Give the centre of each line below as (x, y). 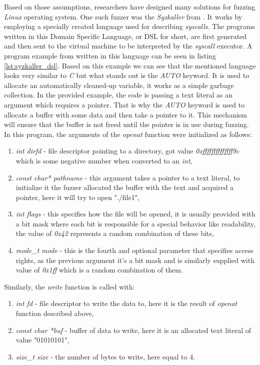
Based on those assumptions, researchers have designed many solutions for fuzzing (130, 6)
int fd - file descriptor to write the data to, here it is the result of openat (126, 303)
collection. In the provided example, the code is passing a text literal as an (118, 95)
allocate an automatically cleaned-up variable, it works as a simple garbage (119, 85)
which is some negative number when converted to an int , (104, 160)
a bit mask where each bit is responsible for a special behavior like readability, (136, 223)
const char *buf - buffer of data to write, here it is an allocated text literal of (133, 330)
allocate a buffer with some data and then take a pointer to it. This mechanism (125, 114)
